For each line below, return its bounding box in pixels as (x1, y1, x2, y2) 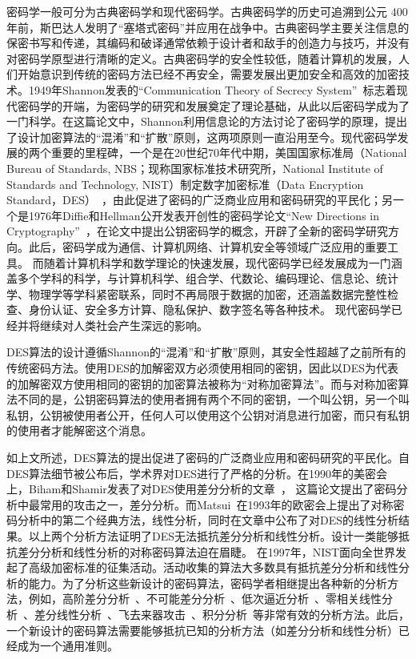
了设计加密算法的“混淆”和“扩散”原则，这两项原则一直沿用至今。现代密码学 (6, 128, 398, 145)
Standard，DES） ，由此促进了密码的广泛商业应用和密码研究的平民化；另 (6, 191, 394, 208)
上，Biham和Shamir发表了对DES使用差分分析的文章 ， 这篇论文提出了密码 (6, 480, 397, 497)
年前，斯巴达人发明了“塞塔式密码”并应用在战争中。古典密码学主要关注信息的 (6, 18, 410, 35)
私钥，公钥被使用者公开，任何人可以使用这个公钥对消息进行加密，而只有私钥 (6, 406, 410, 423)
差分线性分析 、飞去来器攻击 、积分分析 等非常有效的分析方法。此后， (34, 605, 410, 622)
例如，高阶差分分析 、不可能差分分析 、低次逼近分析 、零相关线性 (28, 590, 382, 607)
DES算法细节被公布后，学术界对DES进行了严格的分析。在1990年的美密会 (6, 464, 388, 481)
